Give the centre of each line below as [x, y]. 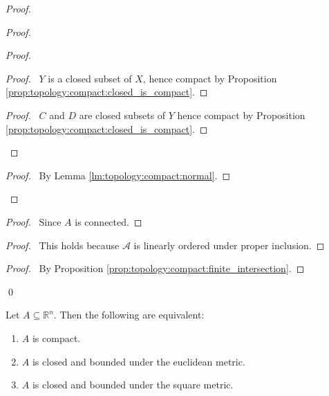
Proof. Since [34, 221]
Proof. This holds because [63, 245]
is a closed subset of [90, 78]
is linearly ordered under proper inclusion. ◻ [229, 245]
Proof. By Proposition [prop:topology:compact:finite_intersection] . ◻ [155, 268]
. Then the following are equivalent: [129, 315]
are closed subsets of [122, 115]
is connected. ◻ [109, 221]
